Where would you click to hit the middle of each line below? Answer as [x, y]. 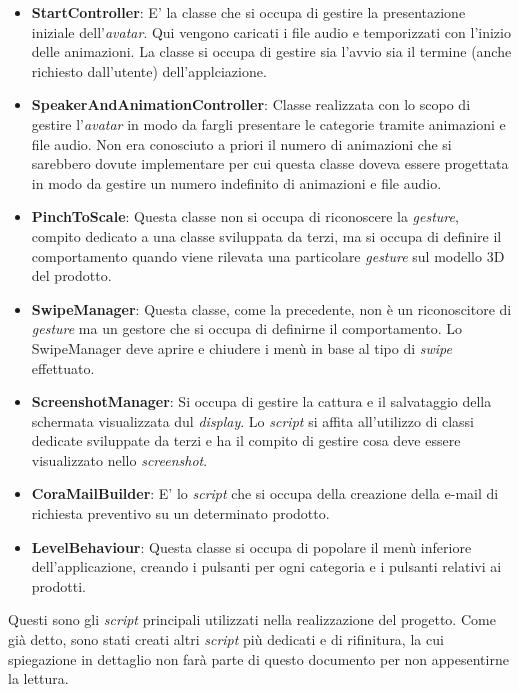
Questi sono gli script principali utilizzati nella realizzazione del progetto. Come [252, 619]
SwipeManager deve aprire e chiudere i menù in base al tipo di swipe [241, 347]
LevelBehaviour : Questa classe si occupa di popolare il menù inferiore [251, 546]
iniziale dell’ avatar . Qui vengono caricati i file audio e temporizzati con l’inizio [271, 31]
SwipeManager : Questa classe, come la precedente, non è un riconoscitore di [271, 308]
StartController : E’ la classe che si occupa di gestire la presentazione [248, 12]
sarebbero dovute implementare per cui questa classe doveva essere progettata [270, 163]
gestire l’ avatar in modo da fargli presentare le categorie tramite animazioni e [268, 123]
